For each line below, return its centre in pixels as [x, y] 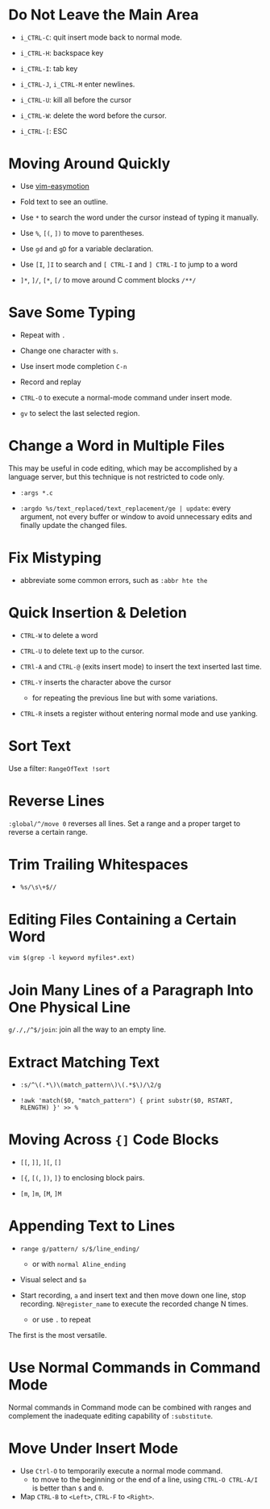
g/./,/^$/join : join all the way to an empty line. [87, 1029]
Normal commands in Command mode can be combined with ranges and [130, 1407]
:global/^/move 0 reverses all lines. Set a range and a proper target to [125, 823]
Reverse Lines [56, 801]
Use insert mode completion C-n [73, 366]
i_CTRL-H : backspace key [62, 52]
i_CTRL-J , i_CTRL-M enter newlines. [77, 84]
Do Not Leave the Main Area [104, 15]
